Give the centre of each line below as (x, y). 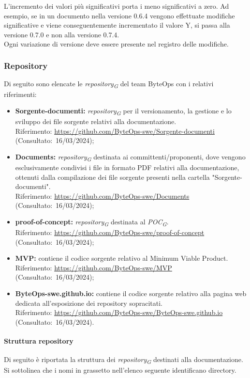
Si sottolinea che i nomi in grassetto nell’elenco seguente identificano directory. (120, 370)
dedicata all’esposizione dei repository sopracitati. (89, 303)
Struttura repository (39, 340)
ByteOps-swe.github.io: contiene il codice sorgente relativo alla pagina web (131, 293)
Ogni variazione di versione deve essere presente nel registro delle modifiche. (116, 44)
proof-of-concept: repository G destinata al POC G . (92, 222)
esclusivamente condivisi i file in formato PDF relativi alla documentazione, (127, 167)
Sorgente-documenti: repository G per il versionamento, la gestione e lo (123, 111)
